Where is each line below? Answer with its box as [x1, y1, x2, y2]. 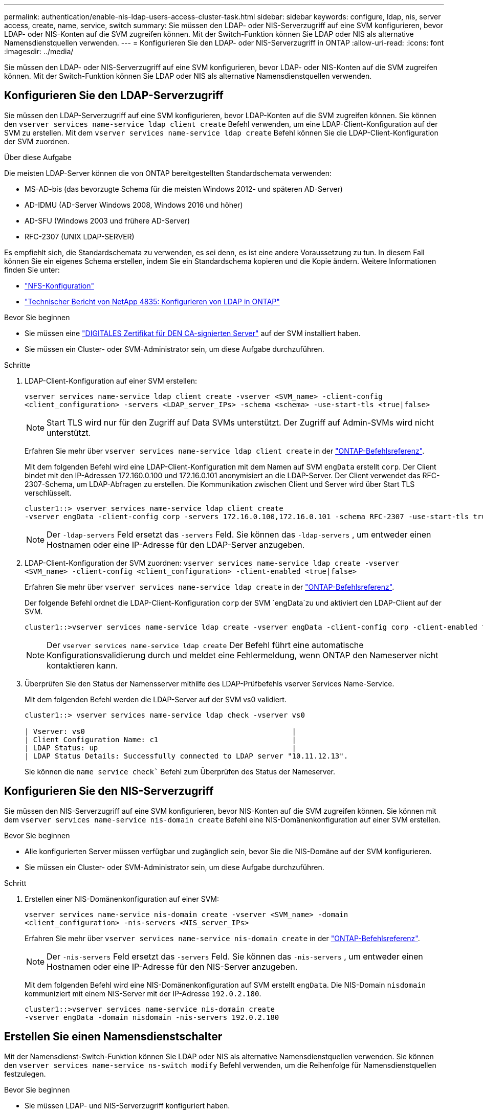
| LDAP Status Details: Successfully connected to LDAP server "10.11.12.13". [25, 751, 348, 760]
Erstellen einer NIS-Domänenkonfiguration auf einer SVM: [25, 894, 219, 903]
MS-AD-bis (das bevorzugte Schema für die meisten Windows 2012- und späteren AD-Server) [25, 184, 343, 193]
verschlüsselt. [25, 488, 72, 497]
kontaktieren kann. [47, 660, 118, 671]
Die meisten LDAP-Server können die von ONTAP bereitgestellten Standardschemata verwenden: [4, 168, 332, 177]
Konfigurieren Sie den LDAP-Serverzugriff [4, 89, 224, 102]
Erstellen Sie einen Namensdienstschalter [4, 1030, 223, 1043]
